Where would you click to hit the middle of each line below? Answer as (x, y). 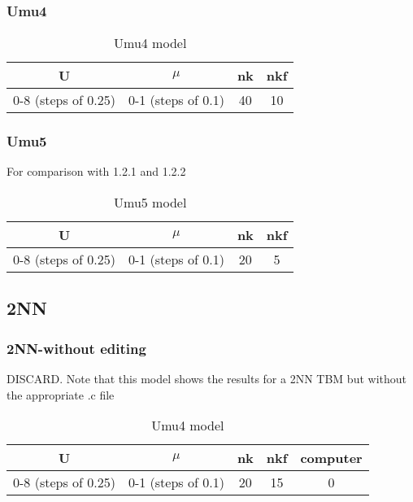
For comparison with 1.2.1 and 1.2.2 (96, 171)
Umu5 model (150, 203)
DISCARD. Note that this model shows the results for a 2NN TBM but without (207, 379)
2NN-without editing (76, 348)
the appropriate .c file (61, 394)
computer (331, 458)
